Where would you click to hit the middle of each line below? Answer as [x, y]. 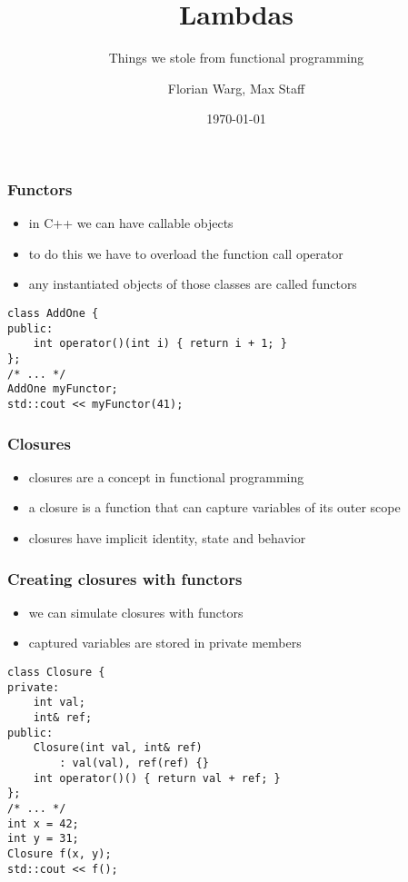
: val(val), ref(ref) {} [134, 763]
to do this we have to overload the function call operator [186, 253]
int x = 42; [43, 823]
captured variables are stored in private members [165, 643]
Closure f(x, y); [60, 853]
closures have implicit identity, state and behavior [167, 537]
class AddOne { [53, 313]
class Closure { [56, 672]
